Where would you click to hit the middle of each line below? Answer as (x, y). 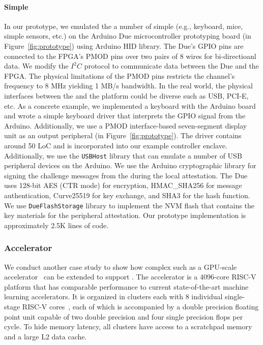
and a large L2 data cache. (46, 336)
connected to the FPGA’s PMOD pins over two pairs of (91, 56)
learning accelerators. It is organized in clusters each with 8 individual (113, 296)
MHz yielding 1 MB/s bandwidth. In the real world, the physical (152, 86)
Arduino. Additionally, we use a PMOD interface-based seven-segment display (126, 125)
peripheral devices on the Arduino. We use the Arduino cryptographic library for (130, 165)
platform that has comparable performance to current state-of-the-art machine (126, 286)
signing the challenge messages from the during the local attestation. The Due (126, 175)
